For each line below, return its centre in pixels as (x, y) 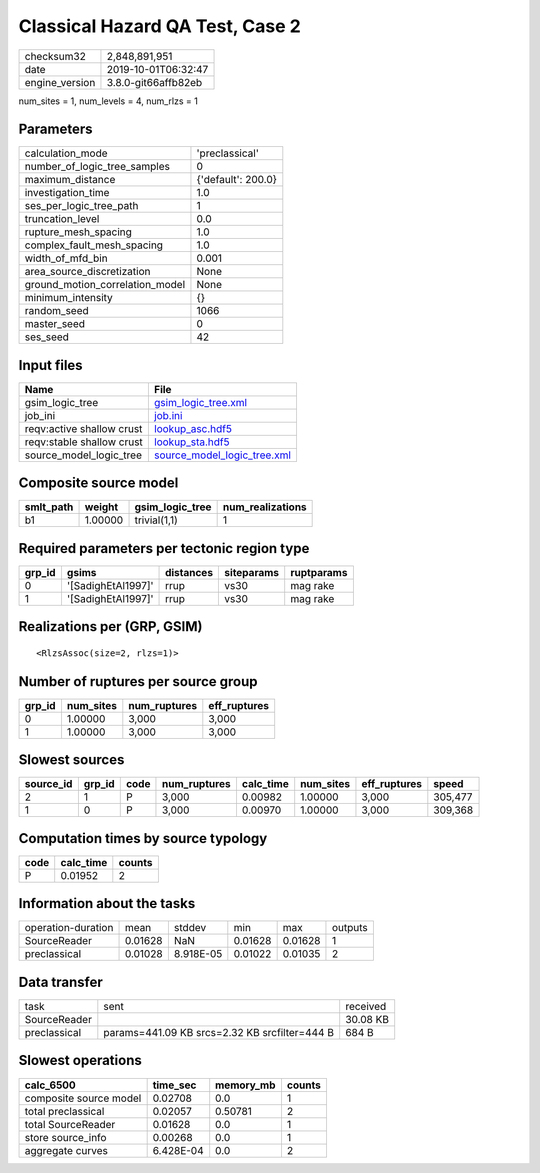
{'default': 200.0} (237, 180)
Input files (51, 365)
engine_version (60, 82)
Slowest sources (71, 760)
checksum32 (55, 56)
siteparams (252, 572)
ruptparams (319, 572)
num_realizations (264, 507)
